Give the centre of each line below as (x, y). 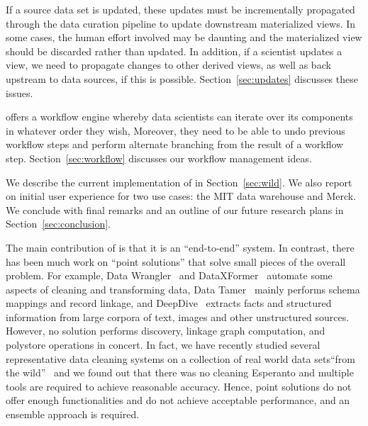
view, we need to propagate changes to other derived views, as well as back (168, 65)
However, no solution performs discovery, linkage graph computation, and (166, 331)
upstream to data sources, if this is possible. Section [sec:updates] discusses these (182, 78)
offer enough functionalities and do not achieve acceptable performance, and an (178, 400)
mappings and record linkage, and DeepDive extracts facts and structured (169, 303)
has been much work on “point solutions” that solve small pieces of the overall (176, 261)
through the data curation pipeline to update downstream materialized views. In (181, 23)
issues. (19, 93)
